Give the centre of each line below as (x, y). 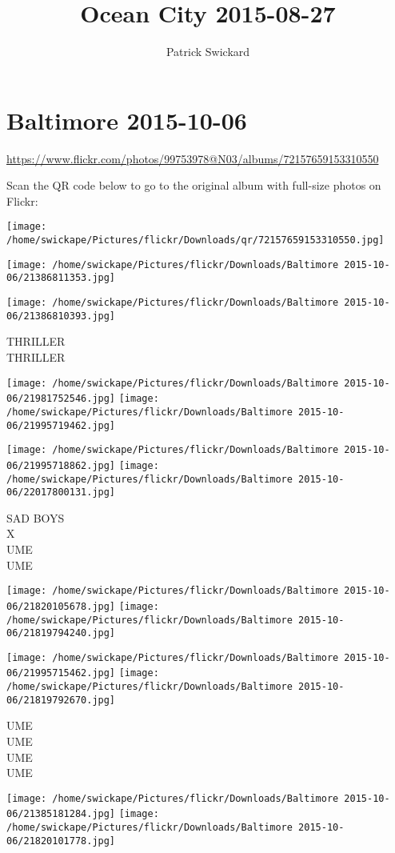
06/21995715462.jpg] (61, 673)
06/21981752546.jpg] (61, 399)
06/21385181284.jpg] (61, 814)
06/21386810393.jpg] (61, 316)
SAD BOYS (36, 517)
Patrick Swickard (208, 52)
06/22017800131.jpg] (61, 493)
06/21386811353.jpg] (61, 278)
